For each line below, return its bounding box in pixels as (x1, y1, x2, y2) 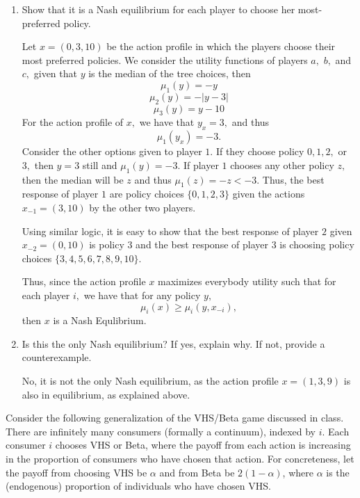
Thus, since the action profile (22, 274, 146, 289)
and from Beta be (159, 465, 235, 479)
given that (33, 66, 77, 81)
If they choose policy (215, 144, 304, 159)
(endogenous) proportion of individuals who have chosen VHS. (6, 479, 271, 493)
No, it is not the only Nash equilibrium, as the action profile (22, 373, 279, 388)
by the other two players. (89, 200, 196, 214)
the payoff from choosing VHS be (6, 465, 147, 479)
